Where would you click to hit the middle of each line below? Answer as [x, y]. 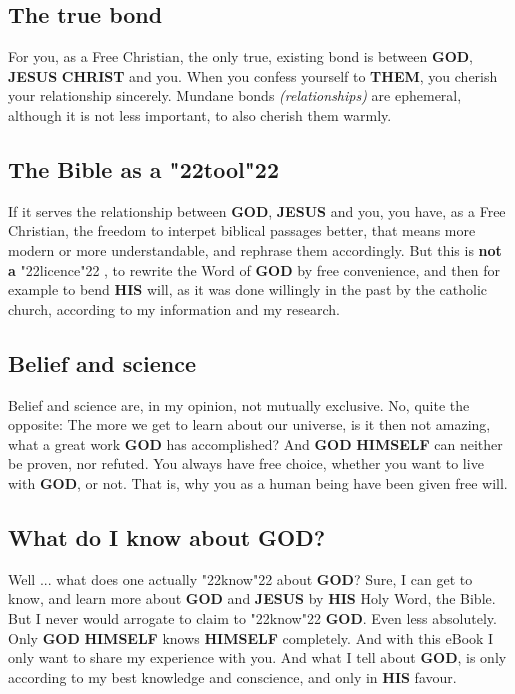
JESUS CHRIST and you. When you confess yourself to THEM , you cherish [253, 75]
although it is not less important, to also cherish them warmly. [200, 114]
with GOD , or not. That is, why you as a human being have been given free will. [258, 482]
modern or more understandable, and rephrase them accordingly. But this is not [255, 249]
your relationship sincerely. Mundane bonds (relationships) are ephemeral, [235, 95]
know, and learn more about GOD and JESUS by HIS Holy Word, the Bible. [252, 598]
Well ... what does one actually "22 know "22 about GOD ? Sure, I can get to [240, 578]
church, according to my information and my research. [174, 308]
